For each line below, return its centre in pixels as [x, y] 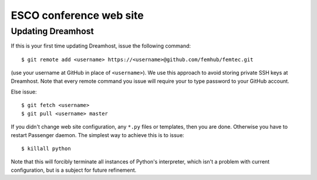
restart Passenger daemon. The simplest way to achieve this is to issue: [97, 135]
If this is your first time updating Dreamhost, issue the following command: [101, 46]
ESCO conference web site [77, 15]
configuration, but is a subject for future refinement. [74, 170]
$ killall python [46, 148]
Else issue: [24, 92]
